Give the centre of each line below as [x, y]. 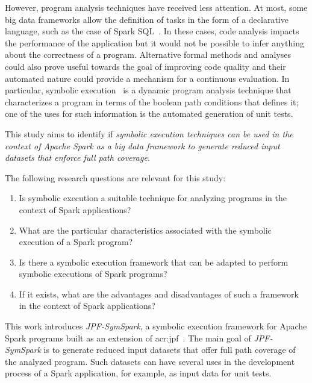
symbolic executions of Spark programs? [93, 274]
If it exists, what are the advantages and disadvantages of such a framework [159, 294]
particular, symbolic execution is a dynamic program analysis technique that [148, 90]
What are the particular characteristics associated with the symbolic [145, 230]
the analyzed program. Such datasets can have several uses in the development [150, 361]
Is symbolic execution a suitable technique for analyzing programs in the [153, 198]
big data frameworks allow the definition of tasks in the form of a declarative [147, 19]
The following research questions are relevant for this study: [115, 177]
